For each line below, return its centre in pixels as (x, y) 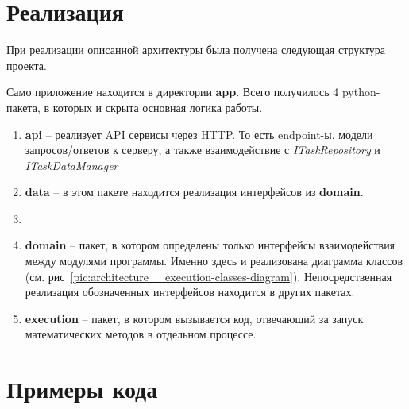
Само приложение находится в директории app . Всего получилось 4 (173, 92)
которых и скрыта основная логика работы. (158, 107)
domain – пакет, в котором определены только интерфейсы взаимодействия (210, 245)
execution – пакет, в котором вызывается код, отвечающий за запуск (194, 318)
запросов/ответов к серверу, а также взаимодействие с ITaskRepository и (203, 150)
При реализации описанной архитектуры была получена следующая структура (196, 50)
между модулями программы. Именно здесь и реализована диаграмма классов (214, 261)
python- (361, 92)
